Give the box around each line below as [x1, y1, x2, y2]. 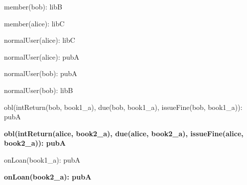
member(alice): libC [4, 18, 65, 28]
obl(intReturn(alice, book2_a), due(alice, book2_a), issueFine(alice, [4, 128, 244, 138]
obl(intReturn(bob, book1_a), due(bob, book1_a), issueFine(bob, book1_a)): [4, 101, 243, 112]
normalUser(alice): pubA [4, 51, 80, 62]
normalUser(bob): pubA [4, 68, 77, 79]
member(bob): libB [4, 1, 62, 11]
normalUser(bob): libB [4, 85, 73, 95]
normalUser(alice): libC [4, 35, 75, 45]
